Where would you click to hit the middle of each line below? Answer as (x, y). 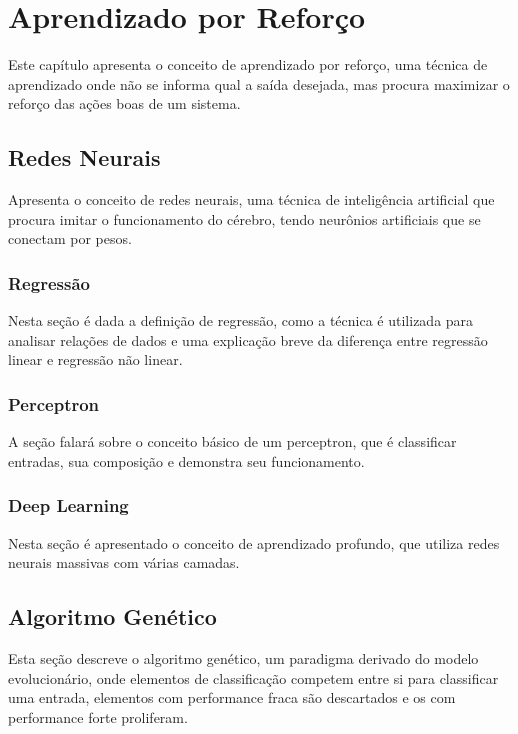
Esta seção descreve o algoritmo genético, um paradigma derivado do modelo (243, 657)
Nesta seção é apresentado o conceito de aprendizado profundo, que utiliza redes (254, 542)
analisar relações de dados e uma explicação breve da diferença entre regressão (248, 339)
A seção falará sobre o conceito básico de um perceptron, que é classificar (232, 441)
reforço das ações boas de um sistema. (124, 103)
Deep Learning (68, 505)
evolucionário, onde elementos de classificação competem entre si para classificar (253, 677)
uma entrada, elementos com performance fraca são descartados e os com (232, 697)
